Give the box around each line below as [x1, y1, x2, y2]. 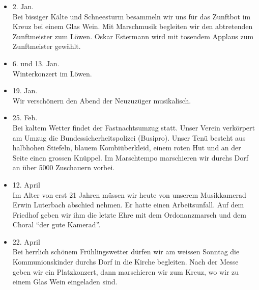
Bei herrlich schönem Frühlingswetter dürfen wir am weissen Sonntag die [12, 246, 240, 257]
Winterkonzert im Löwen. [12, 68, 92, 78]
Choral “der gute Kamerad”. [12, 219, 101, 230]
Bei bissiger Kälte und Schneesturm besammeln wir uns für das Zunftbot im [12, 11, 251, 21]
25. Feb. [12, 112, 38, 123]
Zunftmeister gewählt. [12, 41, 81, 51]
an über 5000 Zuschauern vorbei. [12, 162, 115, 173]
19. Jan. [12, 85, 38, 96]
